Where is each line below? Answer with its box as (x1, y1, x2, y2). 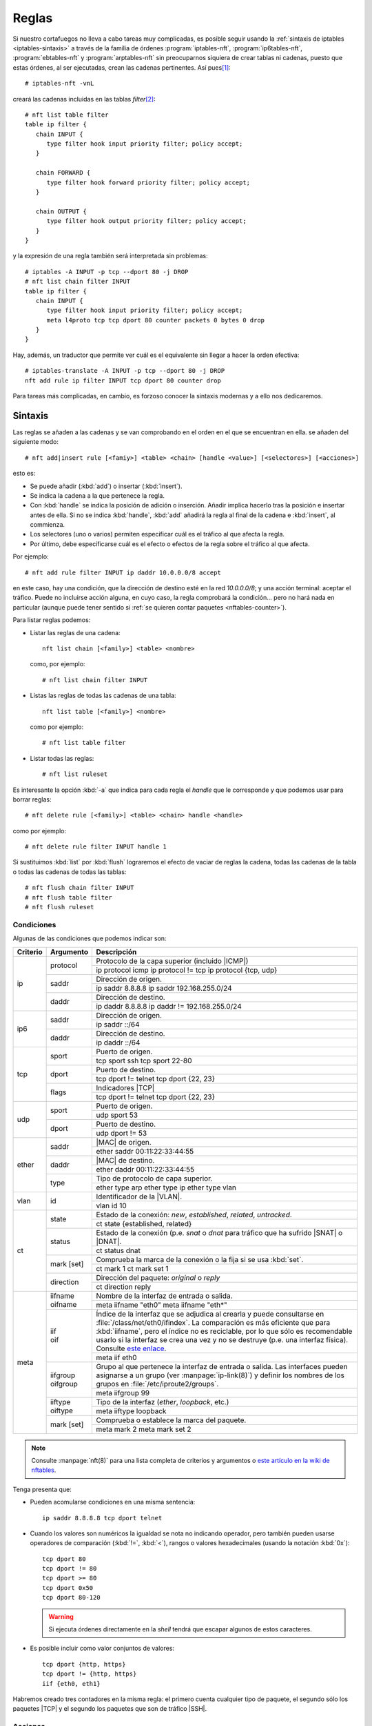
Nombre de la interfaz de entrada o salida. (96, 1291, 233, 1301)
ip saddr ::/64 (96, 1019, 141, 1029)
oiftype (50, 1406, 74, 1415)
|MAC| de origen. (96, 1137, 152, 1147)
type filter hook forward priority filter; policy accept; (46, 178, 251, 186)
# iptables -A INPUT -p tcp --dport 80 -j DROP (25, 268, 189, 275)
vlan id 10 (96, 1201, 127, 1210)
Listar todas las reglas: (30, 754, 94, 762)
